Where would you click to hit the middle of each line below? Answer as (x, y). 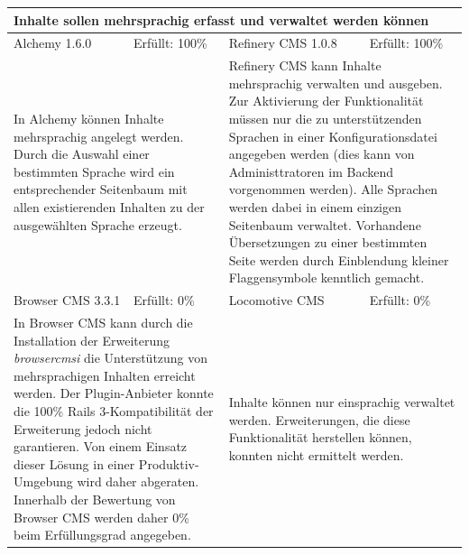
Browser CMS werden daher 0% (101, 517)
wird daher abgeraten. (138, 481)
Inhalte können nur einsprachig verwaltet (342, 402)
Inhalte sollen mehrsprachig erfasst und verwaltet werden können (221, 19)
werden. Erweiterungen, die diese (319, 419)
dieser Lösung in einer (74, 463)
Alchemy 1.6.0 (53, 43)
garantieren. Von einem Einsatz (101, 446)
